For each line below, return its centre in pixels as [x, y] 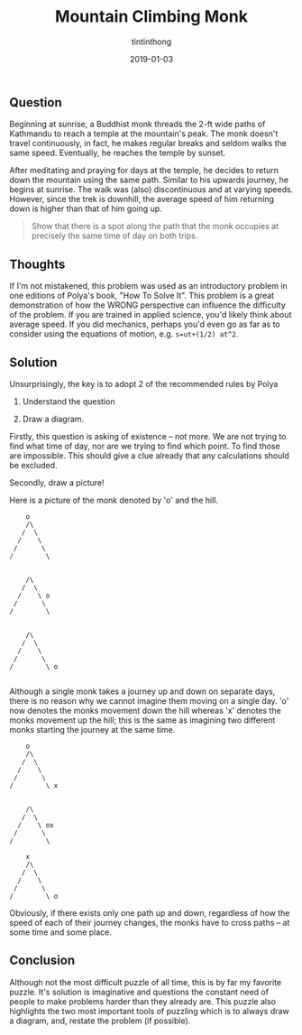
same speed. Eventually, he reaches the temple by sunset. [118, 153]
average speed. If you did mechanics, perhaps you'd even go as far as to [145, 324]
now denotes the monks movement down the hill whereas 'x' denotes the [145, 710]
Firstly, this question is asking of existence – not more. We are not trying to [148, 436]
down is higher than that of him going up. [86, 208]
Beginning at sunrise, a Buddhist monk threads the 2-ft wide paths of [137, 125]
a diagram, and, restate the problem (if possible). [100, 1021]
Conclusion [42, 961]
